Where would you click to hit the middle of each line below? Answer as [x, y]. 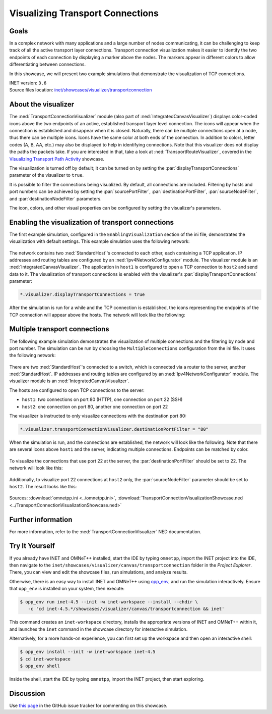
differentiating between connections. [48, 64]
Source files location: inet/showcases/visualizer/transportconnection [81, 90]
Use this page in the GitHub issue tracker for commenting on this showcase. [88, 705]
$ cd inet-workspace [45, 659]
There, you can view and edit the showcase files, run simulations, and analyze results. [99, 572]
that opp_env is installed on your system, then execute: [67, 589]
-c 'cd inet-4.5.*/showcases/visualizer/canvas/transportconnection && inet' [126, 609]
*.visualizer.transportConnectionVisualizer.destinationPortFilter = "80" [114, 429]
